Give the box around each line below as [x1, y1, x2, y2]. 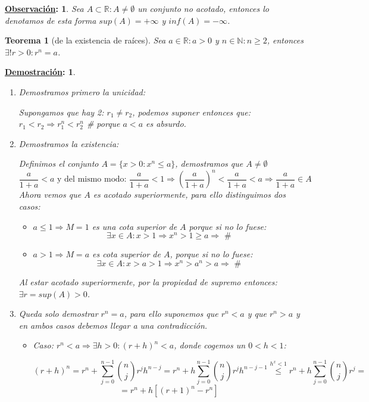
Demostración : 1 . [5, 66, 76, 78]
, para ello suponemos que [124, 307, 218, 320]
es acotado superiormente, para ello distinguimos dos [93, 188, 286, 201]
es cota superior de [92, 248, 161, 260]
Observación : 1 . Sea [5, 2, 84, 14]
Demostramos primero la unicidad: [18, 85, 146, 98]
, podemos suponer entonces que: [132, 105, 251, 118]
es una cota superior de [92, 220, 177, 232]
